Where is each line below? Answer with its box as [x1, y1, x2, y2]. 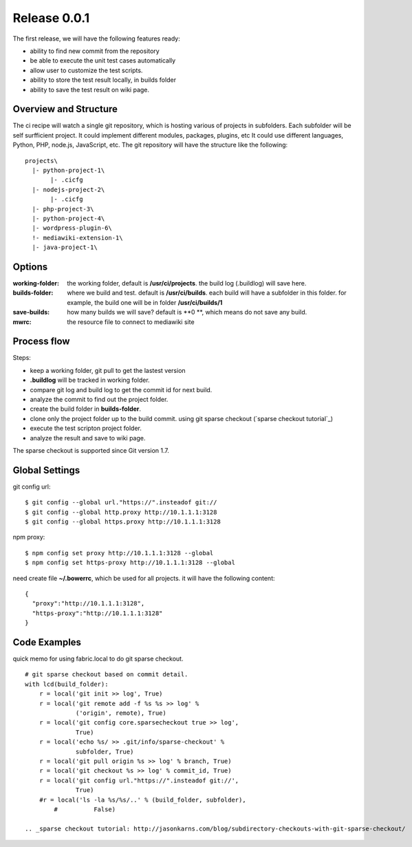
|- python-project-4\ [32, 214, 105, 222]
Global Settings [12, 464, 80, 476]
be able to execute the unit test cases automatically [30, 56, 176, 65]
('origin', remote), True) [76, 709, 166, 717]
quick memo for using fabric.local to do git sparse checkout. [12, 654, 184, 663]
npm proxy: [12, 533, 45, 542]
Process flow [12, 336, 70, 347]
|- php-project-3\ [32, 205, 94, 213]
